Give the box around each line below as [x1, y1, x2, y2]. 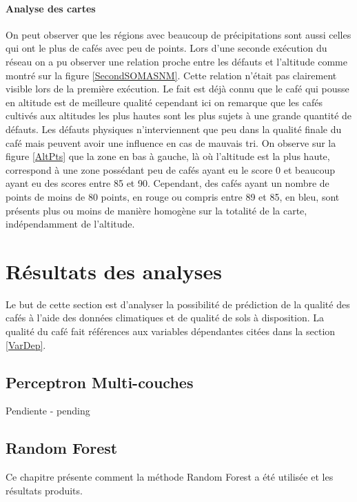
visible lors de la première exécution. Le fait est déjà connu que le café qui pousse [6, 81, 349, 96]
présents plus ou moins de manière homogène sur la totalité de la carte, [6, 203, 307, 217]
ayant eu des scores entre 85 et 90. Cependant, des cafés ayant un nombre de [6, 176, 329, 190]
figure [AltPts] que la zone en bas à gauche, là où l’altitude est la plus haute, [6, 149, 330, 163]
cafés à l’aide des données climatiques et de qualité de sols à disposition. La [6, 310, 324, 325]
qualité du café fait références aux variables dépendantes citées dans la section [6, 324, 336, 339]
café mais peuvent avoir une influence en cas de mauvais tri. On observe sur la [6, 135, 336, 150]
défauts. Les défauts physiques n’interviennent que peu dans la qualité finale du [6, 121, 342, 136]
